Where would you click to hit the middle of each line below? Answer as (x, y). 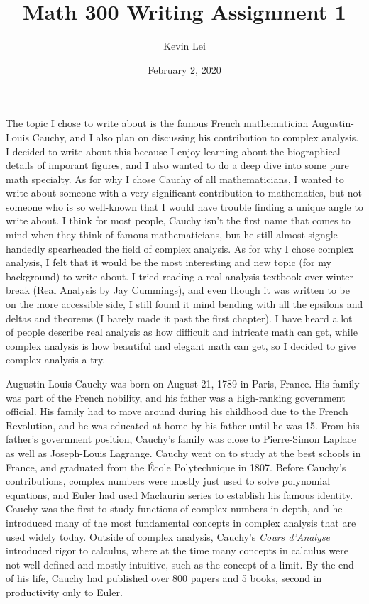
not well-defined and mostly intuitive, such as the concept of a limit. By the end (180, 564)
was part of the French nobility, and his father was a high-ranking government (176, 397)
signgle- (325, 235)
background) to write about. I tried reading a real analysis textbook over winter (180, 276)
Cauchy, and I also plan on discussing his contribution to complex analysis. (195, 137)
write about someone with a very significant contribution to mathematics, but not (184, 193)
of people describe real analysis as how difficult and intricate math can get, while (182, 332)
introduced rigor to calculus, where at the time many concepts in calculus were (177, 550)
